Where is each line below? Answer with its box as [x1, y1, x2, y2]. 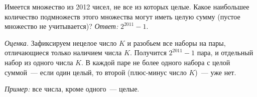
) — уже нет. [195, 67, 236, 77]
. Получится [130, 47, 167, 58]
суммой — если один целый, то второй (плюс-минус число [5, 67, 187, 77]
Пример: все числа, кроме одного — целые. [5, 84, 140, 94]
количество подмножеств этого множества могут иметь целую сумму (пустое [5, 11, 240, 21]
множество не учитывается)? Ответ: [5, 21, 118, 31]
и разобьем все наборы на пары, [127, 37, 226, 48]
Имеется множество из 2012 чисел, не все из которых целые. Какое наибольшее [5, 1, 249, 11]
